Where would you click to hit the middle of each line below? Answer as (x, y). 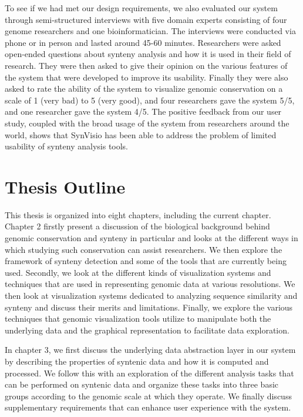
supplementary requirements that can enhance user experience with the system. (148, 407)
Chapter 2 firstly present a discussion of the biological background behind (137, 226)
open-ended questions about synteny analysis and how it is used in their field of (148, 54)
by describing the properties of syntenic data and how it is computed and (137, 361)
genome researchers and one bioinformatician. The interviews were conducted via (150, 31)
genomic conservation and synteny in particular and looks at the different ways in (151, 238)
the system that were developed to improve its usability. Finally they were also (147, 77)
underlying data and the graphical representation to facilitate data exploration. (147, 330)
